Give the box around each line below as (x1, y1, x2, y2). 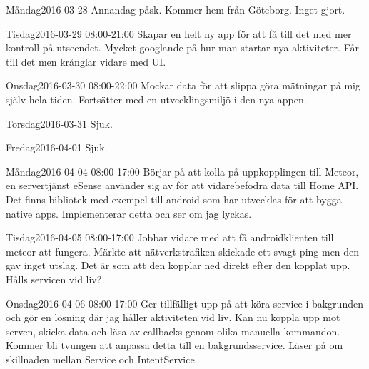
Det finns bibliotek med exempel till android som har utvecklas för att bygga (6, 191, 342, 206)
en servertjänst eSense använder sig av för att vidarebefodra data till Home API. (6, 178, 359, 193)
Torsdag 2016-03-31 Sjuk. (6, 116, 113, 131)
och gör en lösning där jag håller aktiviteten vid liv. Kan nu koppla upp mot (6, 310, 340, 325)
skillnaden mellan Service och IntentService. (6, 351, 198, 366)
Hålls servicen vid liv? (6, 271, 102, 286)
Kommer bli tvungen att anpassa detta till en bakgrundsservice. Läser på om (6, 338, 343, 353)
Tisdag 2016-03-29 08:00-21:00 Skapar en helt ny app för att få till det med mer (6, 26, 352, 41)
